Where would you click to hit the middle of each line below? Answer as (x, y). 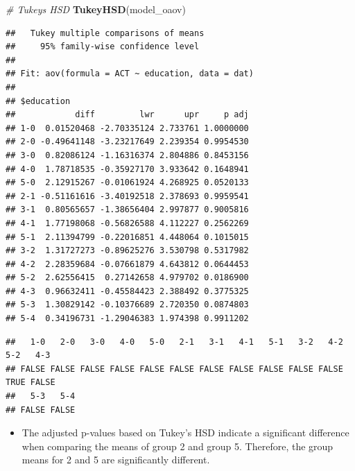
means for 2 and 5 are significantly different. (116, 460)
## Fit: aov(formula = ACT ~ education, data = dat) (130, 74)
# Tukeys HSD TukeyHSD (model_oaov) (96, 9)
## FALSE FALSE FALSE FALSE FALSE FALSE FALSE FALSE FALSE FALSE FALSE (174, 369)
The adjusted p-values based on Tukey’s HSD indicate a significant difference (185, 433)
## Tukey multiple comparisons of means (105, 33)
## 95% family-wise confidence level (103, 47)
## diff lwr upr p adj (127, 115)
